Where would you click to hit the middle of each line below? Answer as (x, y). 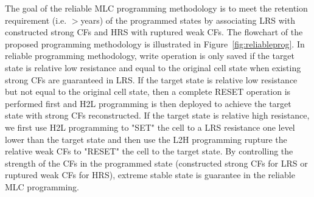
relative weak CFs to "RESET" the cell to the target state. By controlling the (149, 151)
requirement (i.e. (36, 20)
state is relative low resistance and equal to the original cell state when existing (153, 67)
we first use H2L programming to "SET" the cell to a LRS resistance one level (150, 127)
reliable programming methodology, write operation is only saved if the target (150, 56)
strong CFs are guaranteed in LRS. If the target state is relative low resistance (151, 79)
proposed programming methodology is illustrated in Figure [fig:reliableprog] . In (155, 43)
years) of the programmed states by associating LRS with (188, 20)
